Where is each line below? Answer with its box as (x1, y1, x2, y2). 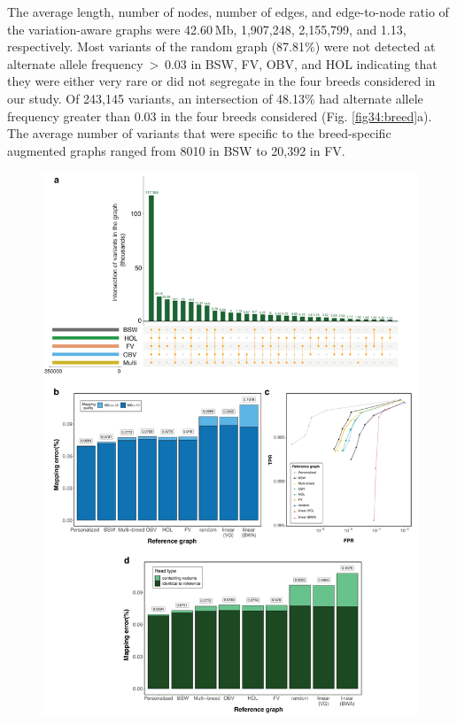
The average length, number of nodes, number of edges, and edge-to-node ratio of (7, 3, 449, 20)
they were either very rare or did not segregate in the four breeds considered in (7, 72, 436, 90)
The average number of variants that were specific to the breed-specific (7, 124, 391, 142)
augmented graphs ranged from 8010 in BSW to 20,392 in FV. (7, 141, 345, 159)
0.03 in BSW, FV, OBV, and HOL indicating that (164, 54, 438, 73)
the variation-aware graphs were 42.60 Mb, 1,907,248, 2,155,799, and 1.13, (7, 19, 407, 38)
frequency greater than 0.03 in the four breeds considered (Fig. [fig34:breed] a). (7, 106, 432, 125)
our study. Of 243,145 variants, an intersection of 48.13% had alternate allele (7, 89, 423, 107)
